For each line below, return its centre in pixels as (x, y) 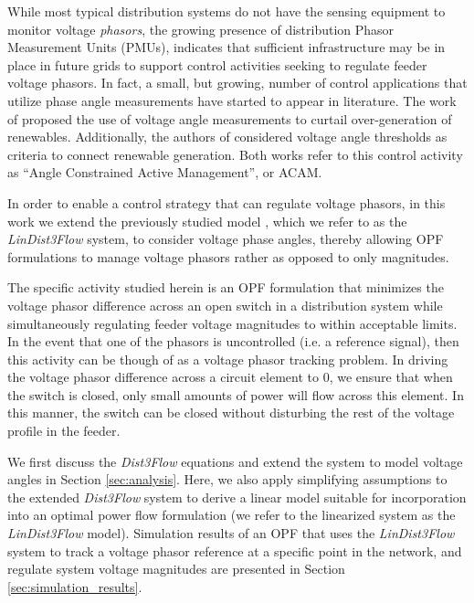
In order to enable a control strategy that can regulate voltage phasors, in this (226, 202)
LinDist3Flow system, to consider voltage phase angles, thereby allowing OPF (226, 239)
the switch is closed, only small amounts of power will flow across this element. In (236, 394)
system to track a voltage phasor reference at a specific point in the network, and (235, 550)
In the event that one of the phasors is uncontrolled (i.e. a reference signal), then (233, 341)
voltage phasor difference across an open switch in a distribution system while (225, 305)
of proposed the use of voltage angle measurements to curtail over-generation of (230, 118)
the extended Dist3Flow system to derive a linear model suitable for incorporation (237, 497)
